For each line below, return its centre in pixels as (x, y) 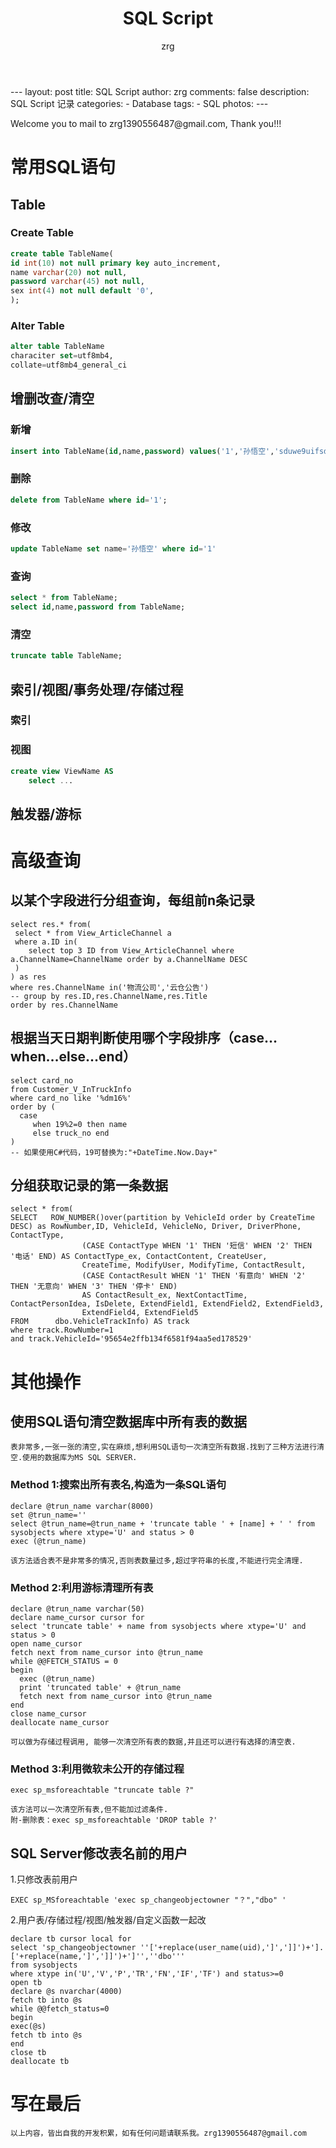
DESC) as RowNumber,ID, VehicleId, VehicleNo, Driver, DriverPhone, (156, 1227)
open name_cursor (46, 1644)
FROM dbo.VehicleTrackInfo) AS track (100, 1322)
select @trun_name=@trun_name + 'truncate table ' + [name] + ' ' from (162, 1523)
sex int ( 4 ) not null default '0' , (82, 291)
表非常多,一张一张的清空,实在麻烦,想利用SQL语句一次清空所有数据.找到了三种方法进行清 (167, 1447)
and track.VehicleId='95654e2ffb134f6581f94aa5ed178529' (131, 1339)
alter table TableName (57, 347)
